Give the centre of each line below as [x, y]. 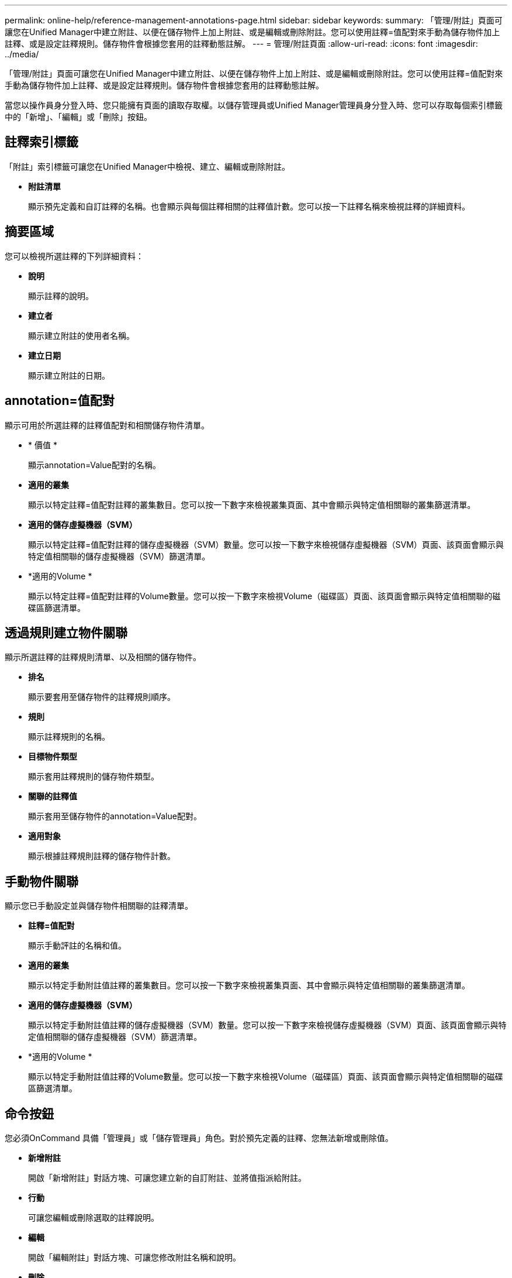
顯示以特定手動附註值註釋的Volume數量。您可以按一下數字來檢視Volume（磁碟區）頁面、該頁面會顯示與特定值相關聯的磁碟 [266, 1077]
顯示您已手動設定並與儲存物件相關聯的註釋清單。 [99, 906]
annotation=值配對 [60, 401]
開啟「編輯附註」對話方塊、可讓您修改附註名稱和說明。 [134, 1258]
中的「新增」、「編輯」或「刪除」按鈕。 [78, 117]
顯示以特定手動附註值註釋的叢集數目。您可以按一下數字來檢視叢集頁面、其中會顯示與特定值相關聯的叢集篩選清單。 [249, 985]
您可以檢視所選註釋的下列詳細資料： [74, 256]
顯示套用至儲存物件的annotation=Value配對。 [115, 816]
